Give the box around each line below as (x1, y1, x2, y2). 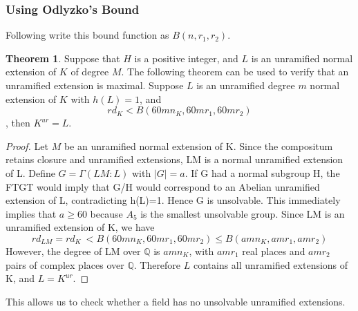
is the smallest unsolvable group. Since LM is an (140, 206, 345, 220)
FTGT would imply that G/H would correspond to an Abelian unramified (6, 179, 320, 194)
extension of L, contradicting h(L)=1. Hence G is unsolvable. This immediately (6, 193, 341, 207)
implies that (6, 206, 57, 220)
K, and (6, 271, 35, 285)
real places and (242, 243, 305, 258)
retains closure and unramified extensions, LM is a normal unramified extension (6, 152, 343, 167)
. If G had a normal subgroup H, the (185, 165, 340, 180)
